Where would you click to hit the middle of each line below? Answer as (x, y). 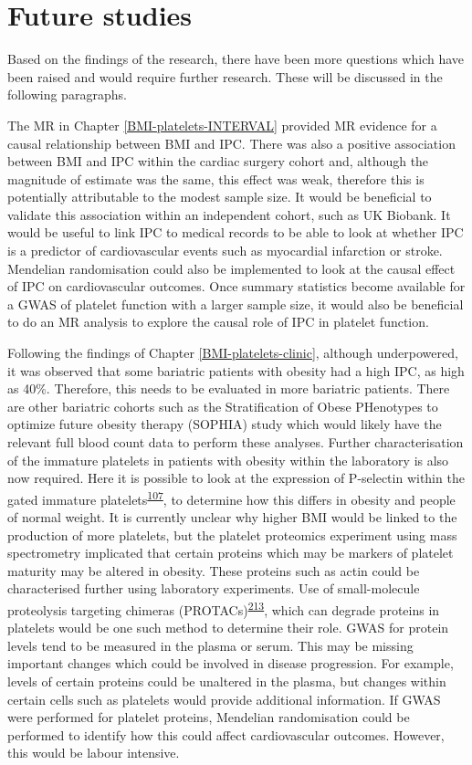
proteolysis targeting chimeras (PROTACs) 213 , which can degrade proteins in (224, 608)
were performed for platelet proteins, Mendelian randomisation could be (209, 717)
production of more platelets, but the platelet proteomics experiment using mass (232, 534)
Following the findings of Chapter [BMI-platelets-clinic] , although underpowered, (233, 353)
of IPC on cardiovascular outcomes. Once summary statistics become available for (236, 286)
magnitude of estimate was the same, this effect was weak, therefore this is (216, 178)
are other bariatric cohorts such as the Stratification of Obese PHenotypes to (223, 406)
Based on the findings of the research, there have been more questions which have (236, 59)
